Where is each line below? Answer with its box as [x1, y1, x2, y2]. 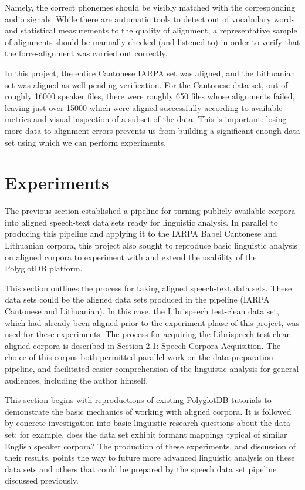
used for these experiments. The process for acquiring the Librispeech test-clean [5, 328, 292, 340]
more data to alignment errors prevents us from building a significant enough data [5, 124, 300, 136]
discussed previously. [5, 474, 79, 486]
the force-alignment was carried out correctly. [5, 47, 168, 59]
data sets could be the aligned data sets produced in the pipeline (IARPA [5, 293, 270, 306]
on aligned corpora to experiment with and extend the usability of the [5, 250, 257, 263]
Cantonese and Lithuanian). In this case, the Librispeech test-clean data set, [5, 305, 279, 317]
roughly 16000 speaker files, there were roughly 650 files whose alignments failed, [5, 90, 295, 102]
